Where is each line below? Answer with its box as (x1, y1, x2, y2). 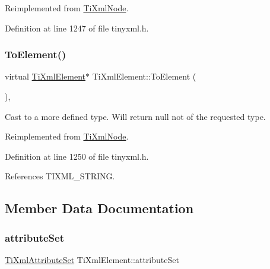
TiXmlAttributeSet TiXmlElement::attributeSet (5, 253, 179, 265)
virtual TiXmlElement (5, 70, 85, 83)
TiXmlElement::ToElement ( (92, 70, 196, 83)
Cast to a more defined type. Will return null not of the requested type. (5, 110, 266, 122)
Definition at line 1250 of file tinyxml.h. (5, 150, 149, 162)
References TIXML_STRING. (5, 170, 115, 182)
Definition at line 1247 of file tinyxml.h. (5, 21, 149, 34)
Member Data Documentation (5, 199, 194, 217)
